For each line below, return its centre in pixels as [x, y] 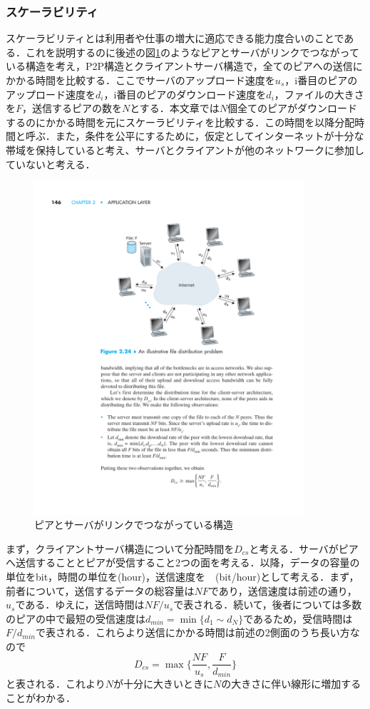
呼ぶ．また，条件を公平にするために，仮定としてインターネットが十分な [195, 136]
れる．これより [70, 683]
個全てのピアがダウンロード [293, 108]
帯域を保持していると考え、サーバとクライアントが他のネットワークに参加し [185, 149]
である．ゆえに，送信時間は [80, 605]
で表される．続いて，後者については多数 [268, 605]
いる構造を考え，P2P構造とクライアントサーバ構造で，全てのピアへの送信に [184, 66]
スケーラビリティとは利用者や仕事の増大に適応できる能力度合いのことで [175, 38]
